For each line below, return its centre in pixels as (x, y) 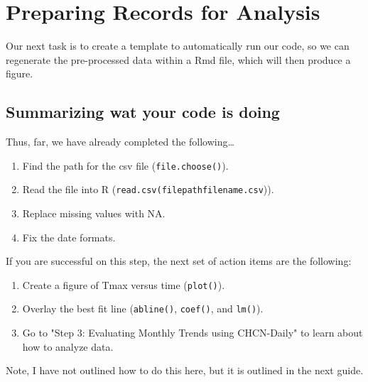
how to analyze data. (68, 346)
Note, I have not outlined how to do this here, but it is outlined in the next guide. (185, 370)
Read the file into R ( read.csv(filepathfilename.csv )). (148, 189)
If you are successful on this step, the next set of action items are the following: (179, 261)
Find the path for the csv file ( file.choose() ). (125, 165)
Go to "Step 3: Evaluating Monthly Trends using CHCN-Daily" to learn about (193, 333)
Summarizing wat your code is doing (143, 112)
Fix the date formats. (69, 237)
